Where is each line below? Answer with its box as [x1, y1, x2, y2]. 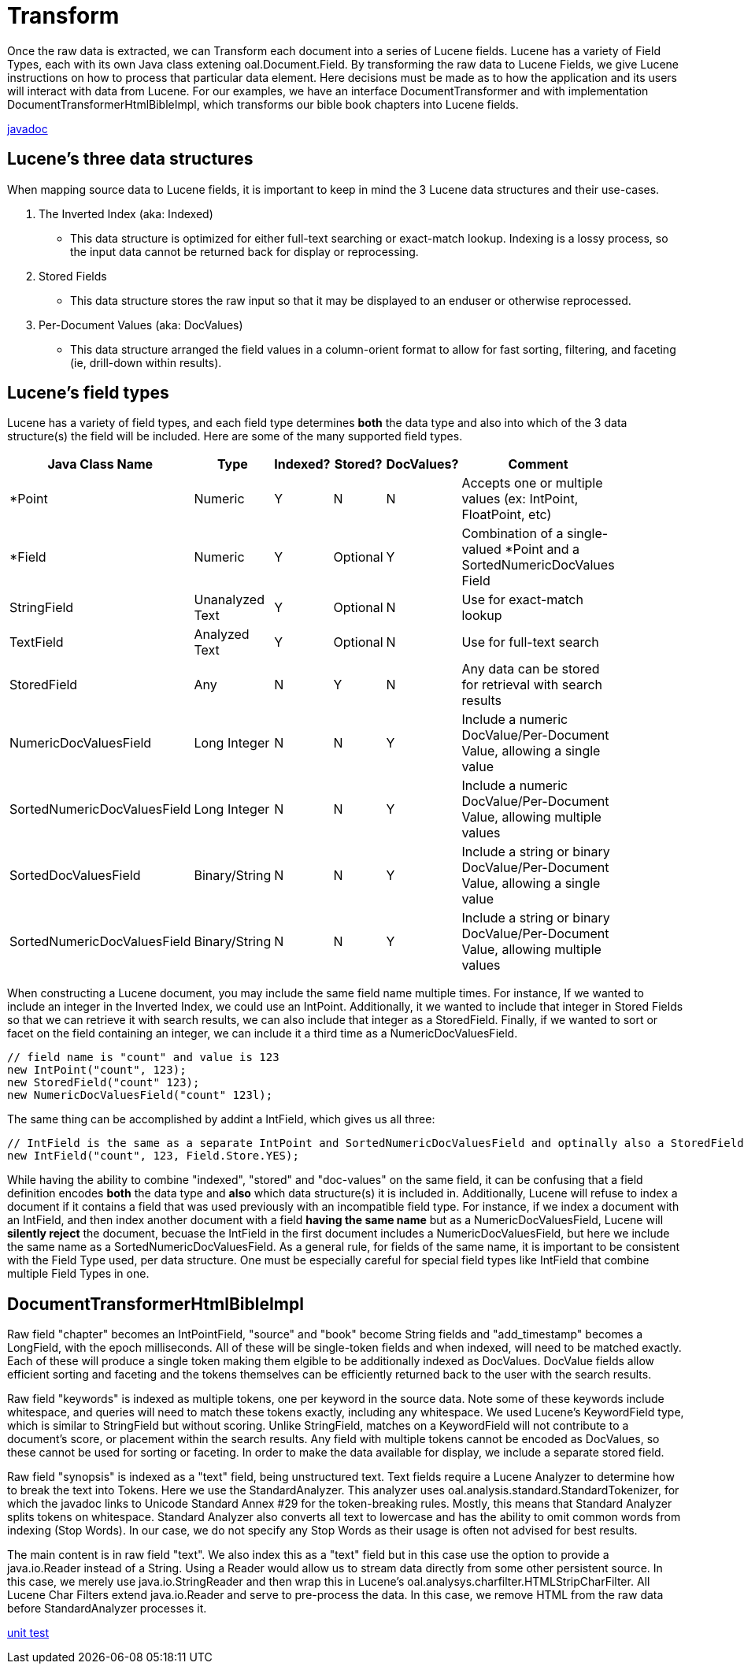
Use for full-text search [461, 634, 599, 651]
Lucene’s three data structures [7, 149, 254, 169]
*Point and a [505, 541, 580, 558]
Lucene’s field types [7, 383, 169, 403]
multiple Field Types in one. [7, 1267, 150, 1281]
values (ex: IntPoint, [461, 491, 579, 507]
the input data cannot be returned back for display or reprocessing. [70, 244, 419, 258]
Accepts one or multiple [461, 475, 603, 492]
